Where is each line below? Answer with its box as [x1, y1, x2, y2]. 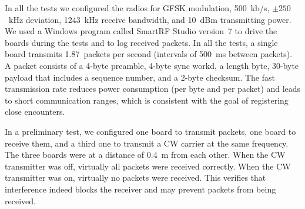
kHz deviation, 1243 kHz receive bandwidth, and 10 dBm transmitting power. [8, 13, 291, 25]
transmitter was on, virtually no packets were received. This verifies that [5, 171, 266, 184]
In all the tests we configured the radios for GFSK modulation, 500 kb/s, [5, 2, 270, 14]
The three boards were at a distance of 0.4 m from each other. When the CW [5, 148, 286, 161]
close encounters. [5, 105, 65, 118]
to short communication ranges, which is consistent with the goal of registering [5, 94, 289, 106]
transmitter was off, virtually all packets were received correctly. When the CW [5, 160, 291, 172]
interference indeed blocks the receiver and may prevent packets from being [5, 183, 276, 195]
